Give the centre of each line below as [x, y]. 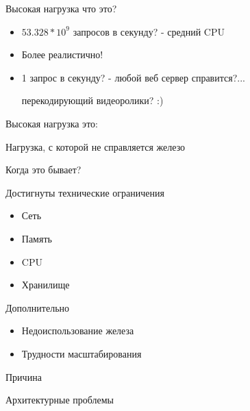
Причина [24, 376]
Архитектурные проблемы [60, 400]
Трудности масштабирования [82, 353]
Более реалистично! [62, 54]
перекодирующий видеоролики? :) [92, 100]
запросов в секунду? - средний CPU [149, 31]
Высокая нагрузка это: [52, 123]
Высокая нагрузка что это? [61, 8]
